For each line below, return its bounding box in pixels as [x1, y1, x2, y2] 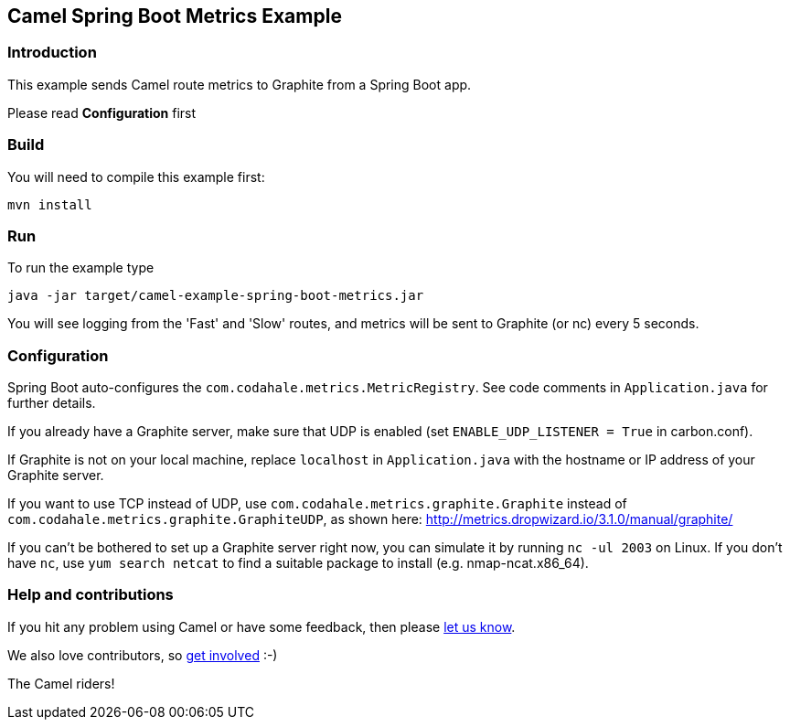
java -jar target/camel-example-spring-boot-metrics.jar [7, 288, 424, 304]
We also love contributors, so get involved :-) [7, 647, 278, 663]
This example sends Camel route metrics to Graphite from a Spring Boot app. [7, 76, 472, 92]
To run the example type [7, 260, 155, 276]
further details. [7, 395, 96, 412]
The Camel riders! [7, 675, 115, 691]
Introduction [7, 43, 97, 62]
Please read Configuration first [7, 104, 197, 121]
